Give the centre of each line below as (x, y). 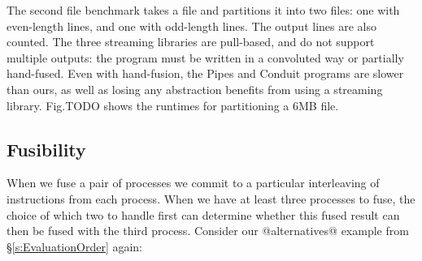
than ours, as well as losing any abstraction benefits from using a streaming (195, 89)
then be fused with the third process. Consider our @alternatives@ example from (208, 231)
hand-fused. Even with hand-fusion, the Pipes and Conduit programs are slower (205, 73)
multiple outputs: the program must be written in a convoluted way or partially (205, 57)
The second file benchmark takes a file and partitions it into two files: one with (203, 10)
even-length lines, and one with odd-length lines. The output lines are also (191, 26)
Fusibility (46, 149)
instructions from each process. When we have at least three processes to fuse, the (211, 198)
